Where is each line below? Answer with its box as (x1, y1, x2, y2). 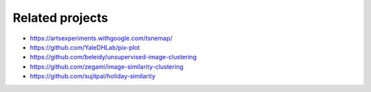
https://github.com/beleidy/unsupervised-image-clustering (30, 53, 197, 61)
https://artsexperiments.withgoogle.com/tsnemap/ (30, 34, 173, 42)
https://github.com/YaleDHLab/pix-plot (30, 43, 140, 51)
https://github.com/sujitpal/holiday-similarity (30, 72, 156, 80)
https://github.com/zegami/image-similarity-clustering (30, 62, 183, 71)
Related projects (12, 10, 109, 25)
